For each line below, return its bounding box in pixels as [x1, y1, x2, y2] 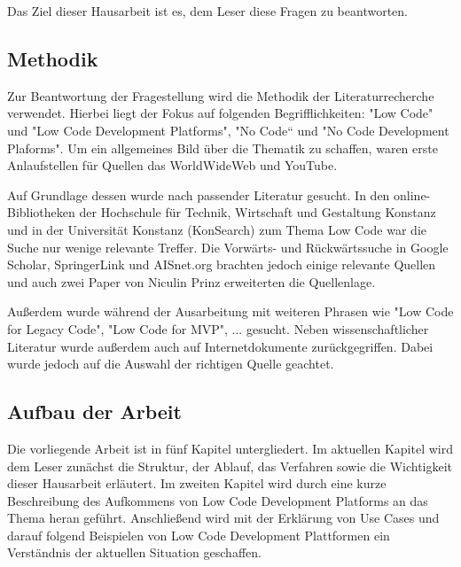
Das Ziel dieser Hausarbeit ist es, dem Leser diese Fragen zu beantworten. [7, 2, 408, 19]
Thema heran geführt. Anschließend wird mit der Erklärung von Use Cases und [7, 509, 440, 527]
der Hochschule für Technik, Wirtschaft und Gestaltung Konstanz [79, 203, 436, 221]
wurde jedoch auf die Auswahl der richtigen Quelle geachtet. [7, 354, 334, 373]
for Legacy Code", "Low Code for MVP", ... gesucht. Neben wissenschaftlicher [7, 319, 429, 338]
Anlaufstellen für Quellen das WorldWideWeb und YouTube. [7, 156, 338, 175]
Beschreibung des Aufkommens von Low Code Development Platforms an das [7, 491, 428, 509]
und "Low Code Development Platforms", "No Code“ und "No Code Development [7, 120, 449, 139]
